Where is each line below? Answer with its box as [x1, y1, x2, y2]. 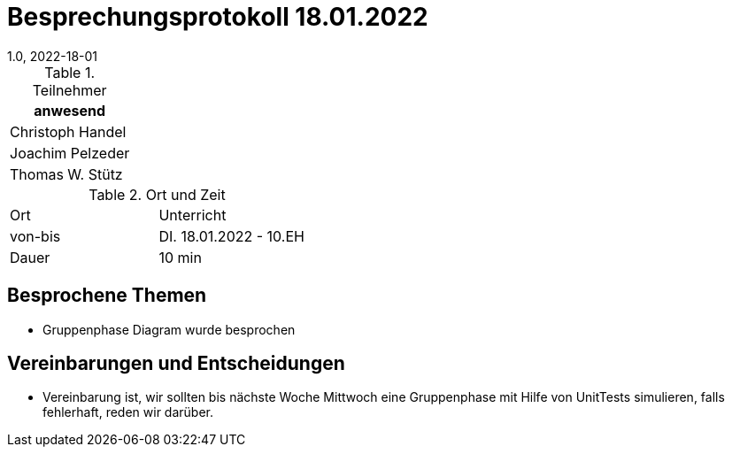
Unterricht [158, 205, 227, 224]
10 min [158, 248, 202, 266]
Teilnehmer [32, 81, 107, 99]
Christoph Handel [10, 122, 127, 141]
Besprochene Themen [7, 284, 207, 307]
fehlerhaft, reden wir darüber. [42, 404, 213, 420]
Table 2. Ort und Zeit [89, 185, 226, 204]
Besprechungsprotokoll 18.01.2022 [7, 2, 428, 32]
